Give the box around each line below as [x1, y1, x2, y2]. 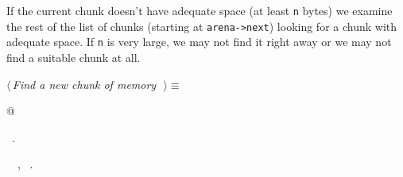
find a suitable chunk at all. [6, 48, 141, 65]
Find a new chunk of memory [12, 75, 157, 92]
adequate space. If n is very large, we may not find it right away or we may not [6, 33, 392, 50]
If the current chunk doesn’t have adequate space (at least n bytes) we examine [6, 2, 393, 18]
